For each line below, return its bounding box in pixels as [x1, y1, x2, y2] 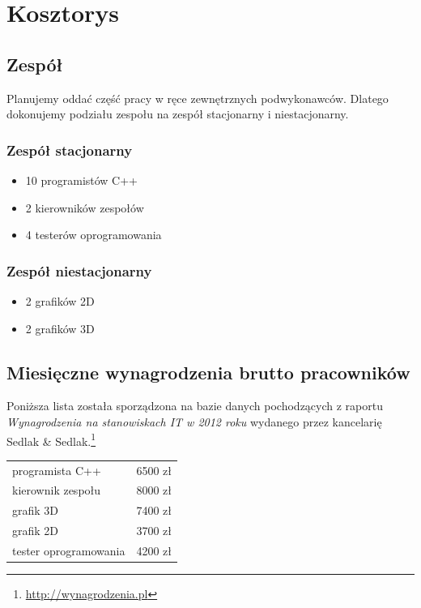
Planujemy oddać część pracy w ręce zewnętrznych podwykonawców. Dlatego [6, 89, 389, 106]
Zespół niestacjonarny [6, 260, 152, 280]
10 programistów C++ [25, 171, 138, 188]
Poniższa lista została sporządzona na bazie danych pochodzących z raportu [6, 397, 383, 414]
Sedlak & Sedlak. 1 [6, 430, 96, 449]
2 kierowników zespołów [25, 199, 144, 216]
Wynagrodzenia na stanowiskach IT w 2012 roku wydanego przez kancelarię [6, 413, 382, 430]
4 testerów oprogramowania [25, 226, 162, 243]
